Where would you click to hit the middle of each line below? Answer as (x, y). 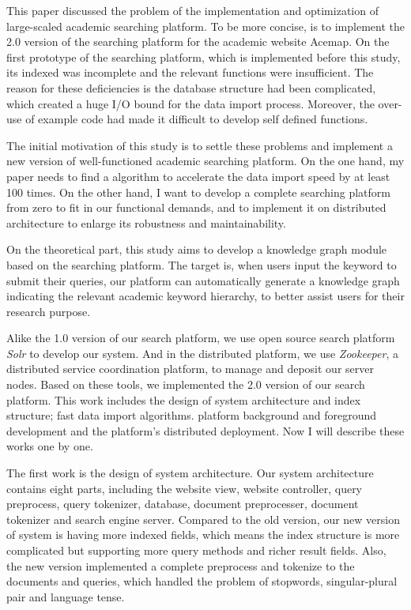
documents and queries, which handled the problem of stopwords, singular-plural (202, 581)
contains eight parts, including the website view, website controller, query (185, 488)
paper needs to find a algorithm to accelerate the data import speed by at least (198, 176)
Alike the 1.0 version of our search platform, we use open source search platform (201, 338)
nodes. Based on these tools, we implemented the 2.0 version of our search (186, 384)
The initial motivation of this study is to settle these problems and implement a (200, 145)
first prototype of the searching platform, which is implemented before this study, (204, 56)
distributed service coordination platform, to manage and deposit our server (190, 369)
